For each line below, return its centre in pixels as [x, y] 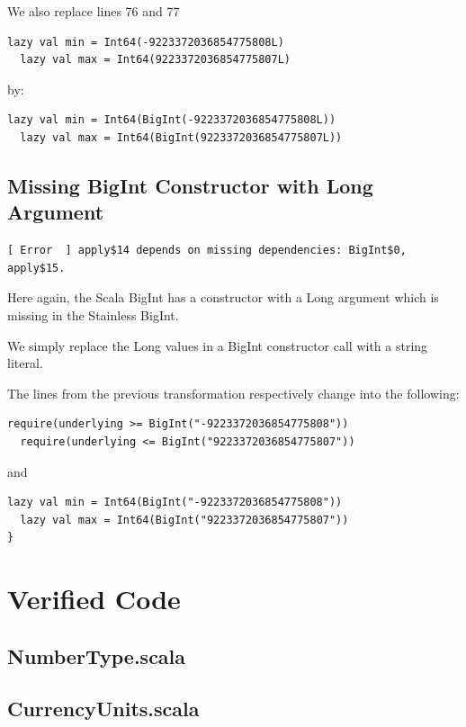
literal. [25, 363]
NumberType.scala [97, 655]
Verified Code [94, 599]
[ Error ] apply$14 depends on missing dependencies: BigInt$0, [207, 251]
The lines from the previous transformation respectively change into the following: [233, 393]
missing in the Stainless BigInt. [93, 314]
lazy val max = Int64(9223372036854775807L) [155, 60]
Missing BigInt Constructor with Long [190, 185]
